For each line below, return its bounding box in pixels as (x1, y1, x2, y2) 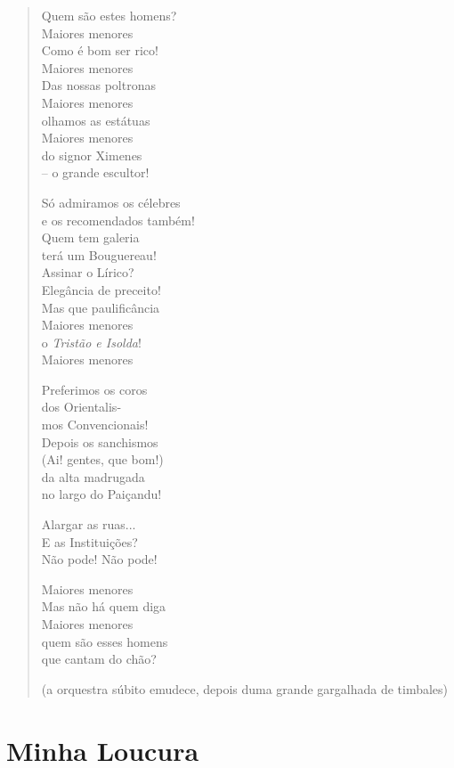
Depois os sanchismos (41, 432, 158, 451)
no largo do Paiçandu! (41, 485, 162, 503)
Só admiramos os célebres (41, 192, 181, 211)
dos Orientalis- (41, 397, 122, 416)
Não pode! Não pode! (41, 550, 158, 568)
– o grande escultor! (41, 163, 150, 182)
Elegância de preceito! (41, 280, 161, 298)
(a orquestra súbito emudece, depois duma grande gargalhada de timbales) (41, 679, 449, 698)
